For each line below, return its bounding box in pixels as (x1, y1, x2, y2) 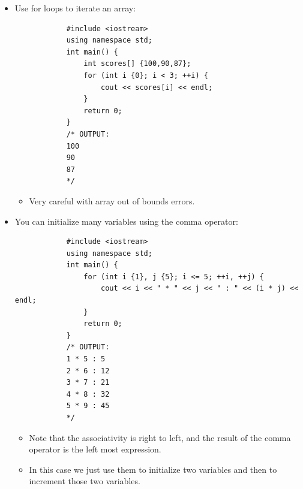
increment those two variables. (29, 475, 140, 487)
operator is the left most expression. (29, 443, 161, 455)
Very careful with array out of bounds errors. (29, 194, 195, 207)
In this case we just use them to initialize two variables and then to (29, 463, 277, 475)
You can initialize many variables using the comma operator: (14, 215, 238, 227)
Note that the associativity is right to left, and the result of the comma (29, 431, 291, 443)
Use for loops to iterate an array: (14, 2, 136, 14)
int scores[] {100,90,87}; (83, 59, 191, 68)
